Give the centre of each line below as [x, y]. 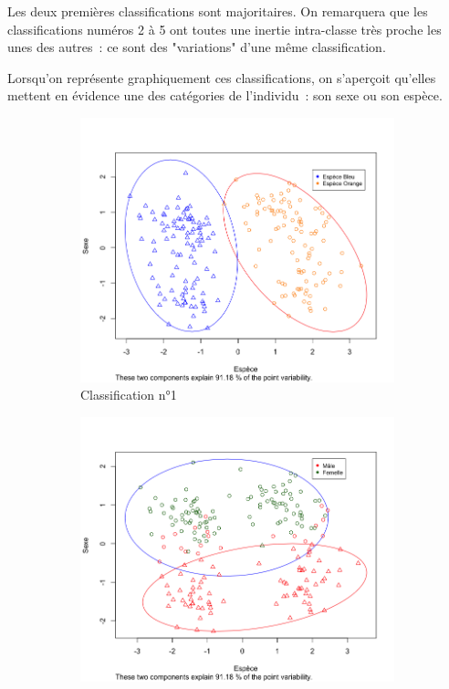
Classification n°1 [129, 395]
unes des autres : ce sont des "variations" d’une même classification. [197, 47]
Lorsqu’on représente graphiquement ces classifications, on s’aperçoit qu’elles [222, 77]
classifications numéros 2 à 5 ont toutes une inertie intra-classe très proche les [224, 29]
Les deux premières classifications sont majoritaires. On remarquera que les [218, 11]
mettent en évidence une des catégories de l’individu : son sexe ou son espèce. [225, 95]
